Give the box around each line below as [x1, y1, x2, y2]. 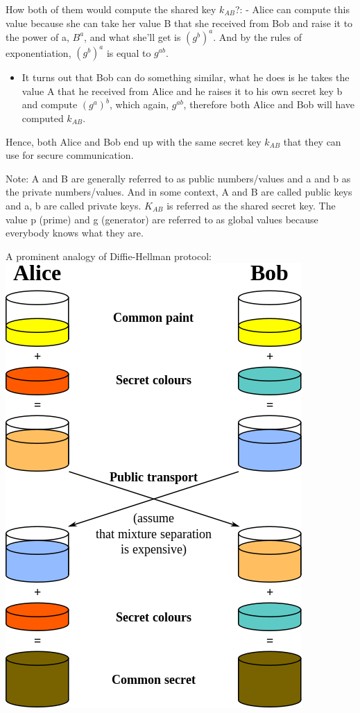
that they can [283, 134, 341, 148]
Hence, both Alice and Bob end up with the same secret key [6, 134, 262, 148]
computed [22, 110, 64, 125]
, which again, [109, 97, 169, 112]
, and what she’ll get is [84, 29, 181, 44]
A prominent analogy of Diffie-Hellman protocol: [6, 248, 212, 263]
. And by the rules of [213, 29, 302, 44]
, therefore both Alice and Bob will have [183, 97, 355, 112]
